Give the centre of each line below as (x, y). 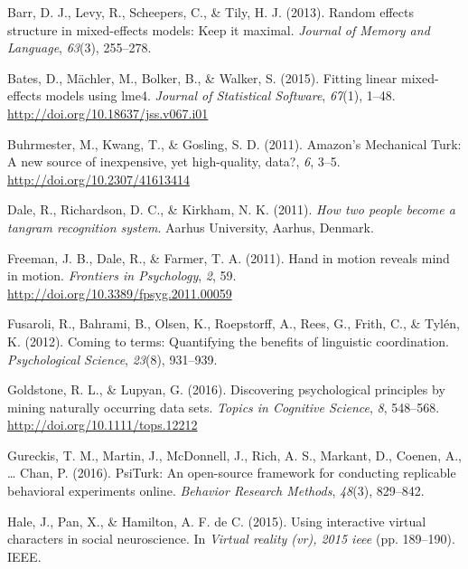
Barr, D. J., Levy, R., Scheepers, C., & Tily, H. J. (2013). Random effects (211, 12)
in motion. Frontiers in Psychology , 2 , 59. (122, 275)
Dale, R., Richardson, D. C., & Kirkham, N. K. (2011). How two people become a (231, 209)
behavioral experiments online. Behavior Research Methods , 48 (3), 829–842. (216, 491)
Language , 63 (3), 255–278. (80, 47)
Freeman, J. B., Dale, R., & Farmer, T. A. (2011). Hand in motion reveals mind (229, 257)
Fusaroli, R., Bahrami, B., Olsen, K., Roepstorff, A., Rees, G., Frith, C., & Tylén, (234, 323)
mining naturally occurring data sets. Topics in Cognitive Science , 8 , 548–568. (224, 407)
